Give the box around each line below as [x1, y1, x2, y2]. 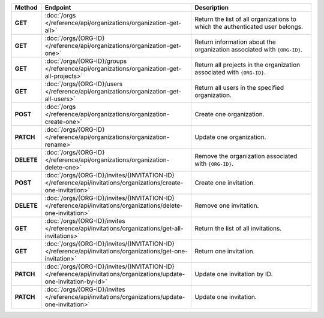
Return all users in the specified [194, 84, 284, 92]
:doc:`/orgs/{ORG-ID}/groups [44, 57, 127, 65]
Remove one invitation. [194, 201, 259, 210]
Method [14, 4, 38, 11]
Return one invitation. [194, 247, 255, 255]
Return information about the [194, 38, 276, 46]
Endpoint [44, 4, 71, 11]
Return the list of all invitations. [194, 225, 282, 232]
